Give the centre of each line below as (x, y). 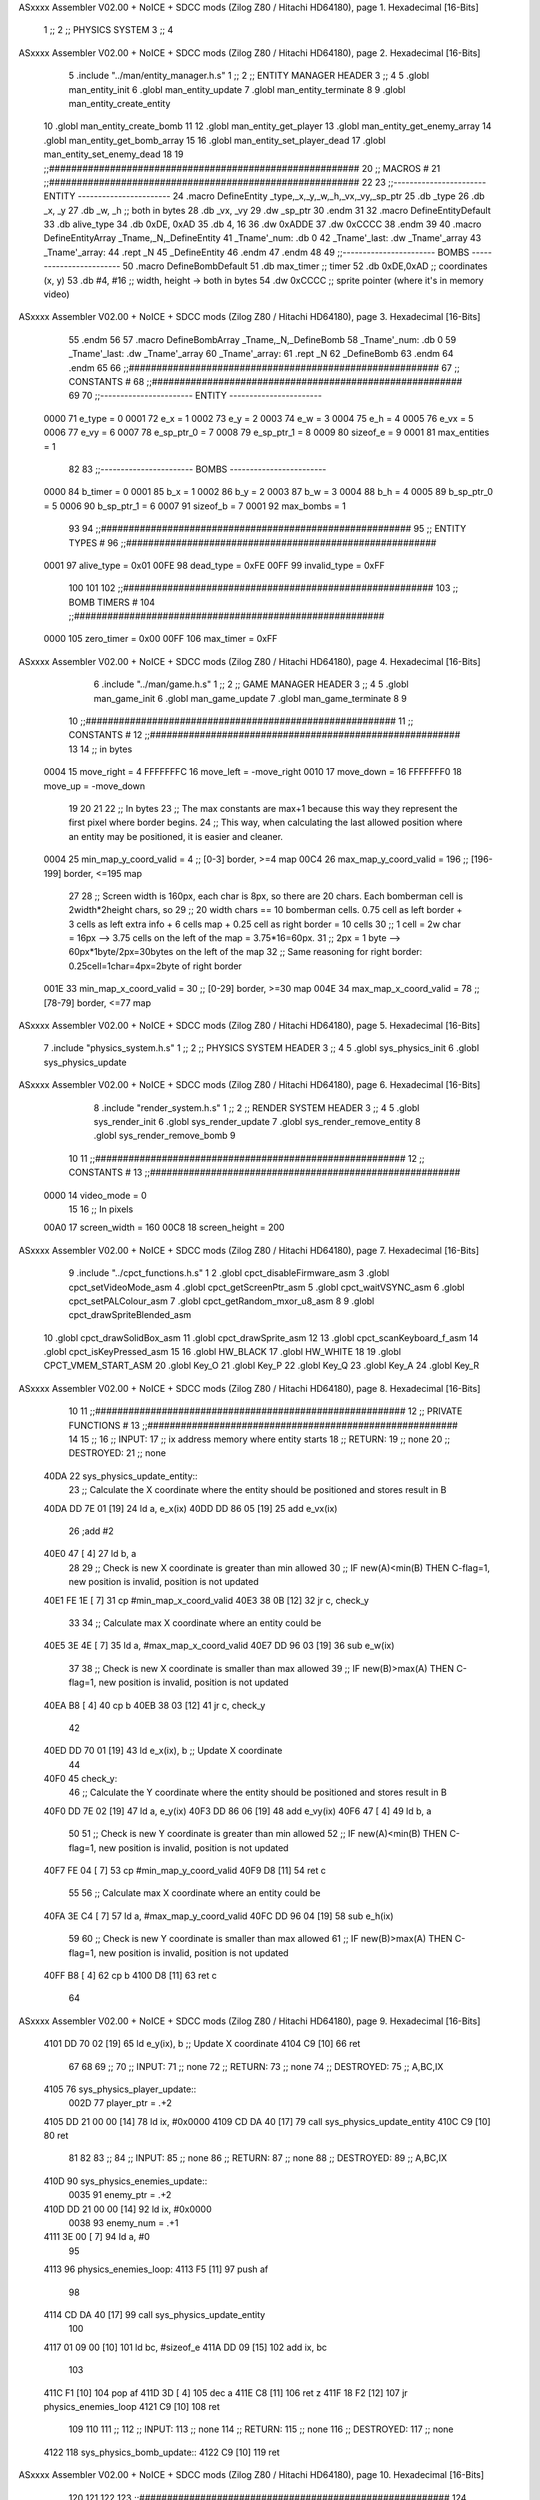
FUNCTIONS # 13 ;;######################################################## (263, 1425)
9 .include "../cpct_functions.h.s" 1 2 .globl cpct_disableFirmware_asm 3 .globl (229, 1273)
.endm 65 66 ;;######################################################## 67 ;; (264, 367)
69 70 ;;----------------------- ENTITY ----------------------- (195, 396)
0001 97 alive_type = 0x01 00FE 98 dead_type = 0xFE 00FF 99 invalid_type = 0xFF (214, 565)
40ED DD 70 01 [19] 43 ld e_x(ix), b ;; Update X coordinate (163, 1751)
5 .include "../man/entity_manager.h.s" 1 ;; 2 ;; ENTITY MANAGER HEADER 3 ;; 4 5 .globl (249, 76)
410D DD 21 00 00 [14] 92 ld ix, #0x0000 (127, 2209)
